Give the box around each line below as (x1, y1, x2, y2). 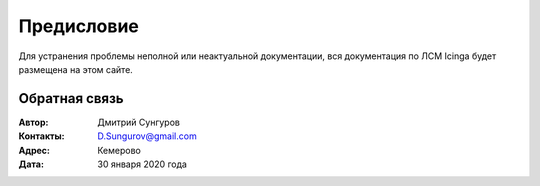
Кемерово (97, 144, 142, 156)
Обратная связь (18, 90, 124, 107)
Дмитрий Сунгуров (97, 116, 180, 128)
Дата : (18, 158, 45, 170)
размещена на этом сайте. (18, 63, 134, 75)
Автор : (18, 116, 49, 128)
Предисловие (18, 15, 139, 37)
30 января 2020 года (97, 158, 187, 170)
